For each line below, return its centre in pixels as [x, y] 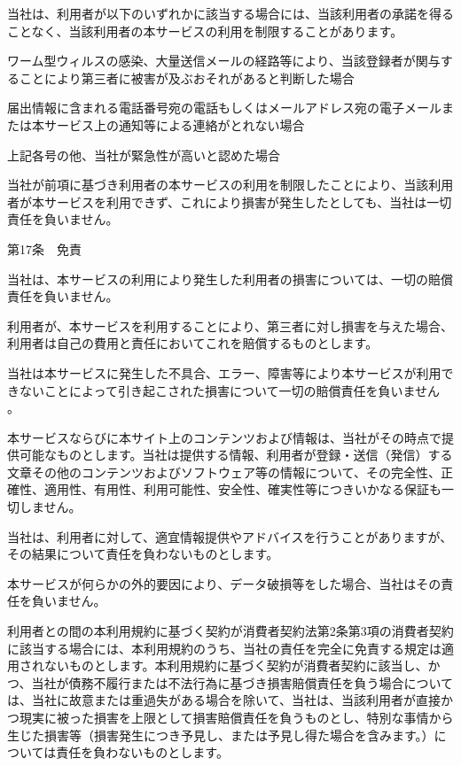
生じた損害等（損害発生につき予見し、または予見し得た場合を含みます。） [221, 735]
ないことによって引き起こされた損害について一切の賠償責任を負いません [230, 390]
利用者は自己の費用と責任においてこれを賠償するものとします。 [193, 343]
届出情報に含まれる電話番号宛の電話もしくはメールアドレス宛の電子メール [224, 108]
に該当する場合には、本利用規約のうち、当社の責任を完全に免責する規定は [224, 648]
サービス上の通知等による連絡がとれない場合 [174, 124]
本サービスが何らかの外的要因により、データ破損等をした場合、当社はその [224, 583]
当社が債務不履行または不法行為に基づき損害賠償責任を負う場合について [242, 682]
